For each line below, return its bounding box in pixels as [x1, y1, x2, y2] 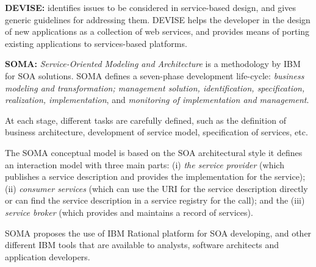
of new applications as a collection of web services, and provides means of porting [5, 25, 310, 38]
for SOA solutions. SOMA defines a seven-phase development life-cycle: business [5, 69, 304, 82]
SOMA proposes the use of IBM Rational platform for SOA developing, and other [5, 226, 312, 239]
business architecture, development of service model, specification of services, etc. [5, 126, 308, 138]
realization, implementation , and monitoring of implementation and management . [5, 93, 309, 106]
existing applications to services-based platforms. [5, 37, 187, 49]
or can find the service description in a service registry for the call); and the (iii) [5, 194, 305, 207]
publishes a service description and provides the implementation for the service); [5, 170, 306, 183]
